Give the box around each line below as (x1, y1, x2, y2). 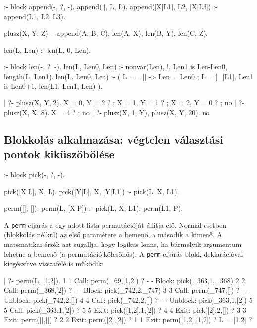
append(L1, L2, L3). (4, 11, 65, 21)
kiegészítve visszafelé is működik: (4, 258, 103, 269)
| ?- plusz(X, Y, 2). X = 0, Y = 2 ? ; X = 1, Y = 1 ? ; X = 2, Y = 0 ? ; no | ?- (4, 97, 244, 108)
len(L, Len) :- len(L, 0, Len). (4, 44, 91, 55)
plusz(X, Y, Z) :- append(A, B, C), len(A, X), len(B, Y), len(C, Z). (4, 28, 208, 38)
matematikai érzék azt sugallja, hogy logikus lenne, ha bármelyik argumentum (4, 239, 242, 249)
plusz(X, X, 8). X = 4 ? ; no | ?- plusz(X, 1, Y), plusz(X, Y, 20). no (4, 107, 210, 117)
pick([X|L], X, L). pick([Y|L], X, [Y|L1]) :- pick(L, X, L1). (4, 186, 179, 196)
